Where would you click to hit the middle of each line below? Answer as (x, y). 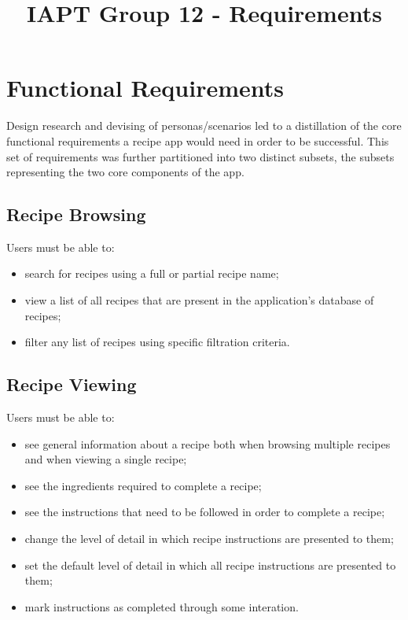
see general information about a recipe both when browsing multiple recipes (208, 443)
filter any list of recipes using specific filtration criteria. (157, 342)
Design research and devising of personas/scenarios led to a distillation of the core (204, 125)
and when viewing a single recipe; (106, 459)
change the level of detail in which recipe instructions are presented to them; (209, 539)
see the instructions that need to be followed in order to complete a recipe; (205, 512)
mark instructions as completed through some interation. (162, 606)
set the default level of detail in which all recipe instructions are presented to (210, 565)
